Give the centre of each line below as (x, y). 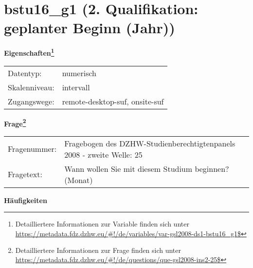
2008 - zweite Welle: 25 (103, 154)
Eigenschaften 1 (29, 52)
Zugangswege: (31, 101)
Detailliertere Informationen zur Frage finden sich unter (98, 250)
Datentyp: (25, 73)
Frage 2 (15, 123)
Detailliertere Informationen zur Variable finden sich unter (102, 224)
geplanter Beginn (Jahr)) (90, 28)
